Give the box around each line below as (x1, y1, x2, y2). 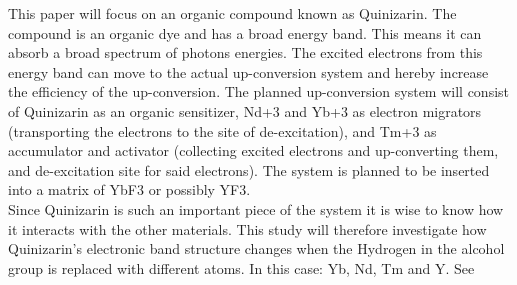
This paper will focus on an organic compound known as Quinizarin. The (8, 3, 457, 23)
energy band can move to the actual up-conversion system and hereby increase (8, 61, 489, 82)
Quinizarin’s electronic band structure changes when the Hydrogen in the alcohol (8, 238, 505, 259)
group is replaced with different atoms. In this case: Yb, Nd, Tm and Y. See (8, 257, 475, 278)
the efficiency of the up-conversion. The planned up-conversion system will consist (8, 81, 510, 102)
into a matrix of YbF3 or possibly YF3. (8, 179, 251, 200)
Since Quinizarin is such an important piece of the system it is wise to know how (8, 198, 504, 219)
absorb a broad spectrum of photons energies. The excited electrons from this (8, 42, 483, 63)
